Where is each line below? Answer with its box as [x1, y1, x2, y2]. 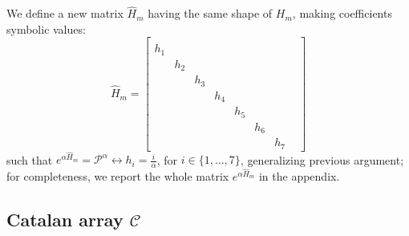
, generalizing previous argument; [240, 151, 404, 168]
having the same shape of [148, 5, 273, 22]
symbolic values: [6, 20, 86, 37]
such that [6, 151, 53, 168]
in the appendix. [258, 167, 340, 184]
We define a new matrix [6, 5, 124, 22]
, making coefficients [292, 5, 392, 22]
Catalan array [6, 206, 124, 231]
